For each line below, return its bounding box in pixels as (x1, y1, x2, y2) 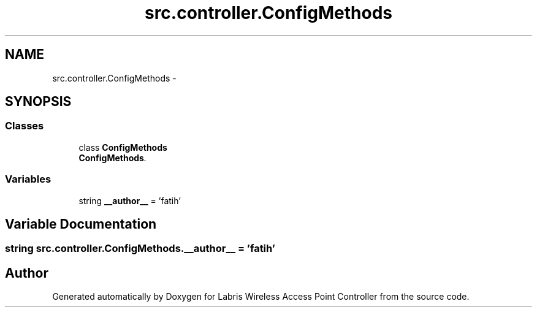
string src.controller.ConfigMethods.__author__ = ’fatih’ (5, 242, 275, 255)
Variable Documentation (5, 216, 157, 232)
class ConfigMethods (78, 142, 167, 153)
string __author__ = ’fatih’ (78, 195, 181, 206)
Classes (5, 120, 44, 132)
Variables (5, 173, 51, 186)
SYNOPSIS (5, 94, 72, 110)
